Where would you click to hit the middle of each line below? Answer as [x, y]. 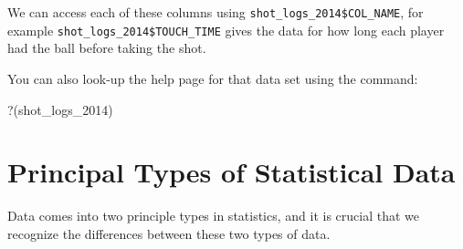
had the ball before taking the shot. [107, 48]
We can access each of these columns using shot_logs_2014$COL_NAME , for [216, 12]
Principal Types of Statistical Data [231, 172]
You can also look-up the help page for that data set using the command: [213, 78]
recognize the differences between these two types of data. [169, 233]
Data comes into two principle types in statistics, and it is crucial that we [214, 216]
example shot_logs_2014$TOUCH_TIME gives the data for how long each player [226, 30]
